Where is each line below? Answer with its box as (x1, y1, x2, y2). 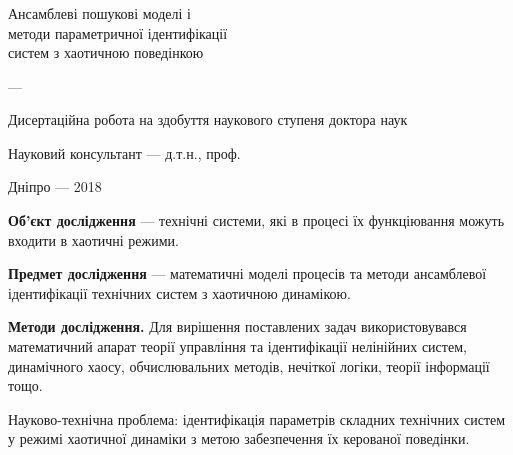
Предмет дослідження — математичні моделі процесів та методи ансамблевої (8, 263, 487, 284)
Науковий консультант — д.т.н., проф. (8, 142, 241, 163)
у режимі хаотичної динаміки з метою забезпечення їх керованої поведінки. (8, 428, 470, 449)
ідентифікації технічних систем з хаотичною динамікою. (8, 282, 351, 303)
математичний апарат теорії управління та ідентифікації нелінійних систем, (8, 336, 467, 357)
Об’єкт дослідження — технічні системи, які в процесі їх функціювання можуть (8, 210, 505, 231)
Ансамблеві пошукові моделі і (8, 2, 191, 23)
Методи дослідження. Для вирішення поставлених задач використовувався (8, 316, 467, 337)
